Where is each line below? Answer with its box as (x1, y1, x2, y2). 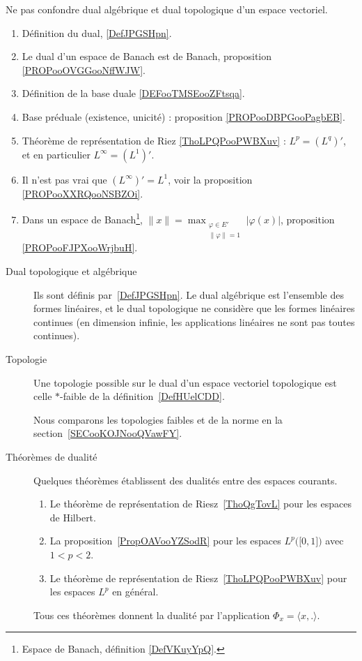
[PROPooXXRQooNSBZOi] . (22, 186, 143, 200)
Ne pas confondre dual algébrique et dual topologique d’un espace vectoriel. (6, 2, 328, 16)
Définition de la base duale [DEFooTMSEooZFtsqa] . (22, 86, 245, 101)
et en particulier (22, 147, 90, 161)
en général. (112, 584, 159, 599)
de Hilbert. (49, 510, 96, 524)
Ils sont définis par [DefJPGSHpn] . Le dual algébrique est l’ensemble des (33, 287, 344, 302)
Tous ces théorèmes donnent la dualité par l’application (33, 607, 270, 622)
